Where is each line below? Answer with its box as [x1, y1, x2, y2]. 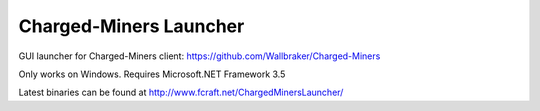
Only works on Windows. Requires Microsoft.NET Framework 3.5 [18, 68, 286, 80]
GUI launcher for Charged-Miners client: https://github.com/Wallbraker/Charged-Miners [18, 50, 381, 62]
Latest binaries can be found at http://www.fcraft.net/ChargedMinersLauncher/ [18, 86, 344, 99]
